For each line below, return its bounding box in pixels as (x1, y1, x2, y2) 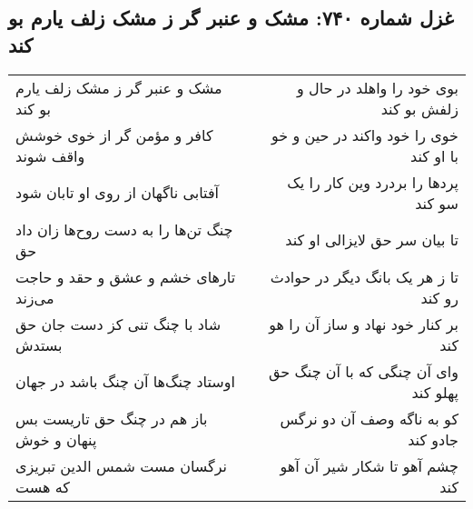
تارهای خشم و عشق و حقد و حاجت (15, 265, 236, 287)
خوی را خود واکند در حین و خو (271, 124, 458, 145)
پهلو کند (411, 381, 458, 403)
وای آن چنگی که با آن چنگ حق (268, 360, 458, 382)
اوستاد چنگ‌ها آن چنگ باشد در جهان (15, 371, 235, 393)
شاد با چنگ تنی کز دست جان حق (15, 313, 222, 334)
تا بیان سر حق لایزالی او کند (285, 229, 458, 251)
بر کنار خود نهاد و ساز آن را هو (269, 313, 458, 334)
